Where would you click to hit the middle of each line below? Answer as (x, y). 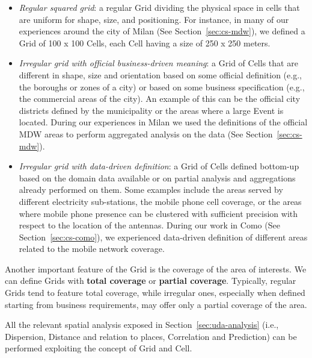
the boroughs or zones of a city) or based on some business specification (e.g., (162, 86)
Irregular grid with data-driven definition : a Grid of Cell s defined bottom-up (159, 166)
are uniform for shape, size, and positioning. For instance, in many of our (154, 19)
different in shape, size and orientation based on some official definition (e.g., (160, 74)
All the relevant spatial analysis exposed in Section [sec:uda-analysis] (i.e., (142, 325)
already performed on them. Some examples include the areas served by (151, 190)
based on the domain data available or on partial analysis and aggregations (157, 177)
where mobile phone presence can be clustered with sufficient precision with (158, 213)
